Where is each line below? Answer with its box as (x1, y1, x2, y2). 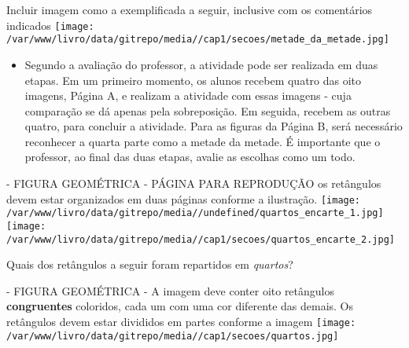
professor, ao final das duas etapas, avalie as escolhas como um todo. (24, 148, 356, 165)
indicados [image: (6, 16, 94, 33)
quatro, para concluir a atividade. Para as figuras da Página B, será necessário (24, 118, 403, 134)
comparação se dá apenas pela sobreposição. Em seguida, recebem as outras (24, 102, 391, 119)
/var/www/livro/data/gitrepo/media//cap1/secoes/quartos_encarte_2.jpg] (6, 233, 395, 245)
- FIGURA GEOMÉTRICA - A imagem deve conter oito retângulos (6, 282, 335, 299)
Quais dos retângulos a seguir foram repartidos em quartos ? (6, 256, 293, 273)
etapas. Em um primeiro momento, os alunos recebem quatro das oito (24, 71, 362, 88)
